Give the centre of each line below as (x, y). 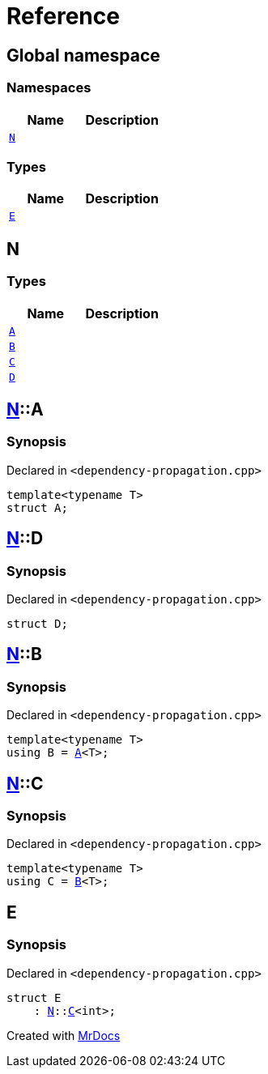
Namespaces (49, 88)
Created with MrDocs (64, 1035)
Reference (63, 16)
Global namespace (83, 55)
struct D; (37, 623)
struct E (34, 997)
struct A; (37, 507)
